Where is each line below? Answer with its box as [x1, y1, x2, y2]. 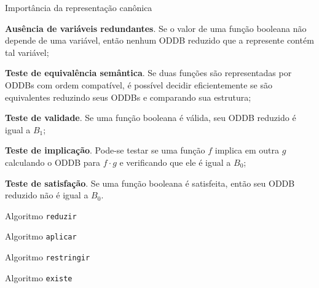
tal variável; [5, 45, 49, 58]
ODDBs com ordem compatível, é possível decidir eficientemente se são [5, 78, 272, 91]
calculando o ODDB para [5, 155, 101, 168]
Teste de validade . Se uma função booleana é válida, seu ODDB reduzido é [5, 111, 296, 124]
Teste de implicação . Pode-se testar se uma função [5, 144, 205, 157]
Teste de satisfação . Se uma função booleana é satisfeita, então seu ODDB [5, 176, 295, 189]
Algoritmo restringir [5, 251, 90, 263]
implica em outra [215, 144, 279, 157]
